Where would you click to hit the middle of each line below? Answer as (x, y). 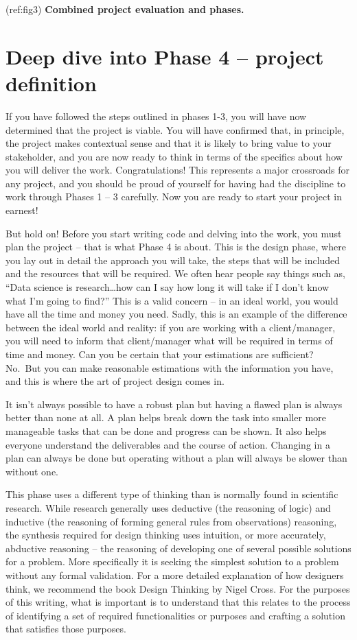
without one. (32, 471)
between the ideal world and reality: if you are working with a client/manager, (171, 327)
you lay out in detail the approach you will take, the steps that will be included (173, 260)
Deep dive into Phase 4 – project (165, 56)
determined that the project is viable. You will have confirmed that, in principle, (175, 129)
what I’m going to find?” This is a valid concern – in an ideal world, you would (172, 300)
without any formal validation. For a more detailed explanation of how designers (175, 574)
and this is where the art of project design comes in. (115, 381)
